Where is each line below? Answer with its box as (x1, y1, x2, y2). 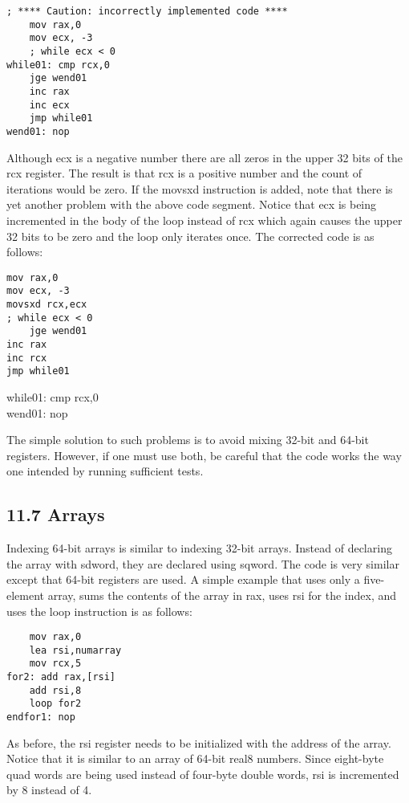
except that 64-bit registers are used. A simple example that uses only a (6, 571, 360, 588)
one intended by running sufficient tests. (6, 463, 204, 479)
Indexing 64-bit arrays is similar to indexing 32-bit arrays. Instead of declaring (6, 540, 392, 556)
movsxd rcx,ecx (6, 299, 87, 311)
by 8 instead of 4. (6, 781, 92, 798)
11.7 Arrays (6, 502, 105, 527)
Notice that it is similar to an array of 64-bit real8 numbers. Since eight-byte (6, 750, 384, 767)
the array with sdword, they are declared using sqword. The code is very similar (6, 555, 399, 572)
